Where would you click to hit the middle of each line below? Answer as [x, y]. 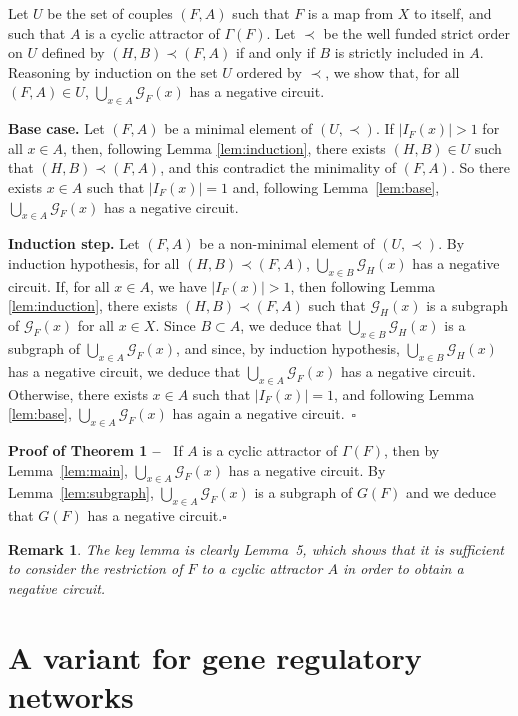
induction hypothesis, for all [94, 262]
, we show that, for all [392, 71]
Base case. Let [56, 128]
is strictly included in [399, 52]
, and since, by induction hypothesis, [288, 347]
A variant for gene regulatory [215, 656]
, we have [178, 285]
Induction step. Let [74, 243]
